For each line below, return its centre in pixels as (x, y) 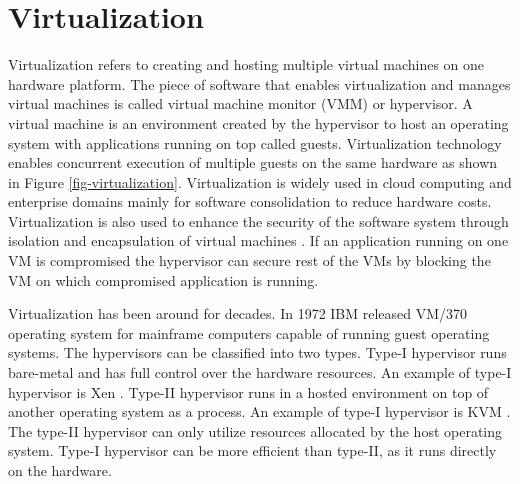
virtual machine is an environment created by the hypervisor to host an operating (258, 122)
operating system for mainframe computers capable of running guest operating (249, 332)
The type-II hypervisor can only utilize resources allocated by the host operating (255, 430)
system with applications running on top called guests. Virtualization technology (255, 142)
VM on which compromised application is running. (163, 279)
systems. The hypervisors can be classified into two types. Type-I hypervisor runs (257, 352)
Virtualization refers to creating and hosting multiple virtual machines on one (246, 64)
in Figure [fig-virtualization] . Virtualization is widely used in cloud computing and (260, 181)
